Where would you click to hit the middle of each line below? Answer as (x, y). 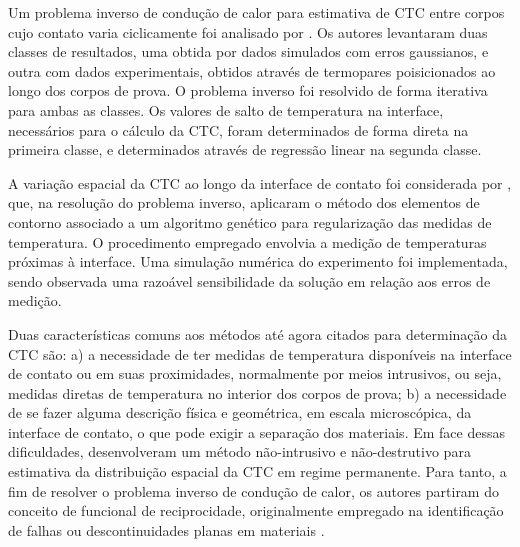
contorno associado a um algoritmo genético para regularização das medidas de (250, 221)
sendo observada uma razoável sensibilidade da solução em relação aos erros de (249, 280)
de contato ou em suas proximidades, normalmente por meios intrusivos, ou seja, (255, 373)
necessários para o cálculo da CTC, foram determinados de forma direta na (238, 129)
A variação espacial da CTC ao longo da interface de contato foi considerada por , (260, 182)
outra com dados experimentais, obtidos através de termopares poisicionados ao (252, 70)
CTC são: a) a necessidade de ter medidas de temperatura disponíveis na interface (260, 353)
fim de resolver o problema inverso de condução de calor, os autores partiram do (253, 490)
